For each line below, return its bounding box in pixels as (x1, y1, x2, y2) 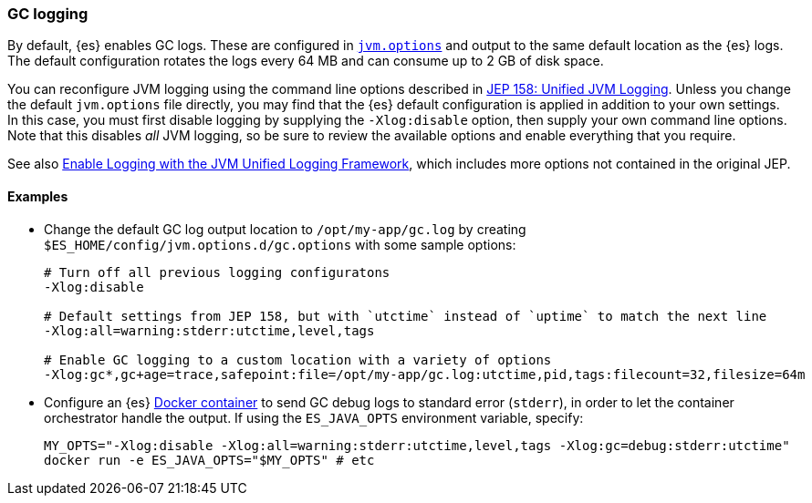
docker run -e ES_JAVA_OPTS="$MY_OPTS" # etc (44, 452, 375, 467)
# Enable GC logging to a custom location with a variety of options (44, 352, 552, 367)
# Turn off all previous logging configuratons (44, 264, 390, 280)
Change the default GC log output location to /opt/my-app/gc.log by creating (44, 221, 526, 237)
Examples (7, 188, 68, 204)
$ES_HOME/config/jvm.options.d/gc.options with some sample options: (44, 236, 516, 252)
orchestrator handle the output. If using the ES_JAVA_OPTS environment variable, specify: (44, 409, 584, 426)
